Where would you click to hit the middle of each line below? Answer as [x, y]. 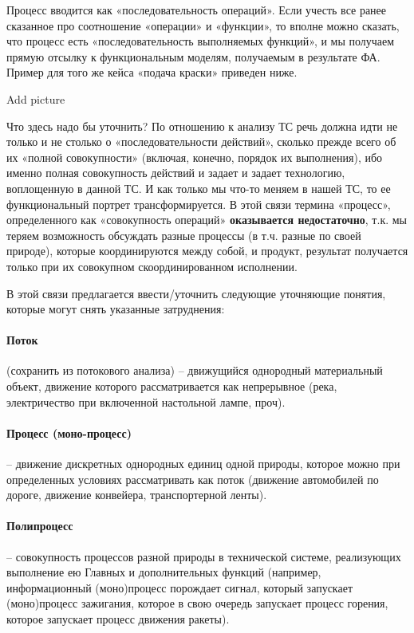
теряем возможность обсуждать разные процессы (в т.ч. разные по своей [184, 235]
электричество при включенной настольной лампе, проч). [146, 401]
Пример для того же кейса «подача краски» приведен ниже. [152, 72]
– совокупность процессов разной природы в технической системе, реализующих [204, 556]
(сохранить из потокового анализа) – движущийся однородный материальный [195, 370]
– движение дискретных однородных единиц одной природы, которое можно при [203, 464]
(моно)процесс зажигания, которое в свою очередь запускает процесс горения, [197, 603]
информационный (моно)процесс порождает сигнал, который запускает [179, 587]
